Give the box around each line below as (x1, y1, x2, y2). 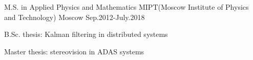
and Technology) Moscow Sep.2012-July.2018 (4, 11, 145, 22)
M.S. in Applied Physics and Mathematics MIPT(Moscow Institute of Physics (4, 2, 249, 12)
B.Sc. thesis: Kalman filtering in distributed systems (4, 29, 168, 39)
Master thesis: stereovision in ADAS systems (4, 46, 144, 56)
